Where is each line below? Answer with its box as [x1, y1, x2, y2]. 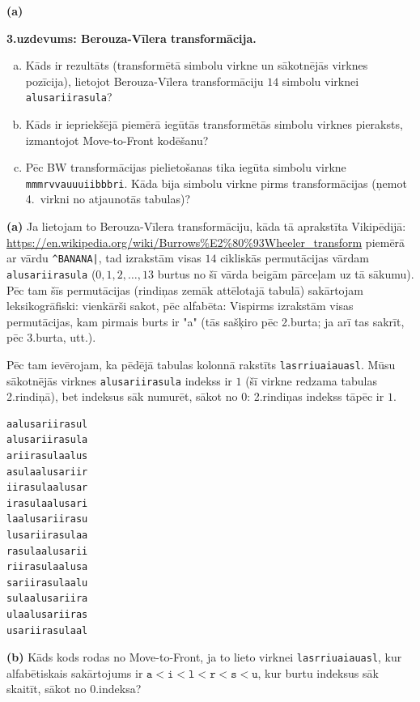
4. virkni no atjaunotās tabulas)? [25, 190, 191, 207]
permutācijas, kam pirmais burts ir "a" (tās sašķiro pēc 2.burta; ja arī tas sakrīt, [6, 313, 405, 330]
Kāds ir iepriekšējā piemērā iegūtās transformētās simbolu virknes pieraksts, [25, 116, 403, 133]
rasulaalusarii [6, 545, 88, 557]
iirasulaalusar [6, 482, 88, 494]
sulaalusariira [6, 593, 88, 605]
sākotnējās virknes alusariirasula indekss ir [6, 372, 232, 389]
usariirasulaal [6, 624, 88, 636]
